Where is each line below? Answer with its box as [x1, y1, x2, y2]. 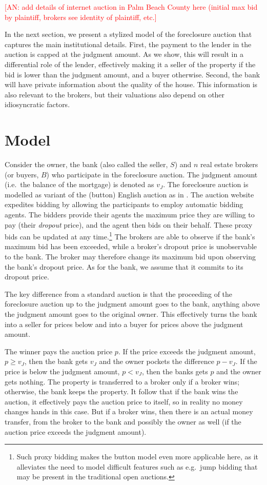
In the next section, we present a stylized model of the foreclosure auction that [5, 29, 252, 39]
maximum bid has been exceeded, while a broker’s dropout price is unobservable [5, 241, 257, 252]
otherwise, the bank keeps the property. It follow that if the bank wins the [5, 386, 238, 397]
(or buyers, [5, 169, 39, 179]
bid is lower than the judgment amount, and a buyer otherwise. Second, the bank [5, 69, 260, 79]
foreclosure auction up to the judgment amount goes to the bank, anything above [5, 298, 260, 309]
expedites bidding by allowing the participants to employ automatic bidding [5, 199, 243, 210]
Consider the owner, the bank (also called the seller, [5, 159, 168, 170]
